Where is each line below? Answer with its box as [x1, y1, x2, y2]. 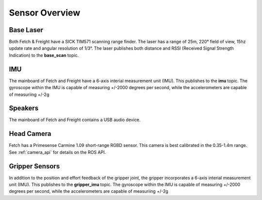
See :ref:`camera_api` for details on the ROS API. [9, 149, 106, 155]
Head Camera [9, 129, 51, 138]
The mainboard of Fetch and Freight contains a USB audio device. [9, 117, 141, 123]
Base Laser [9, 26, 44, 34]
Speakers [9, 104, 39, 112]
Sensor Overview [9, 7, 81, 18]
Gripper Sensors [9, 162, 60, 170]
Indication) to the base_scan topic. [9, 52, 79, 58]
